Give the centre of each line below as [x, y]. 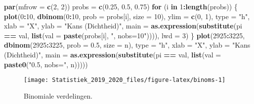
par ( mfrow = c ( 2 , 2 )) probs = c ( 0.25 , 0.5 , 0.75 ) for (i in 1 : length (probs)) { [121, 6]
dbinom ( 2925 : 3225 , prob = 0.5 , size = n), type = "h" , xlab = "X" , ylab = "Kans [127, 45]
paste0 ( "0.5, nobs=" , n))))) [46, 64]
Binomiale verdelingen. [58, 95]
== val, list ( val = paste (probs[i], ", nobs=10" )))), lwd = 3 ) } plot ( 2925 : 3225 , [125, 35]
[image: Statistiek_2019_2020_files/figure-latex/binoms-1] [125, 80]
